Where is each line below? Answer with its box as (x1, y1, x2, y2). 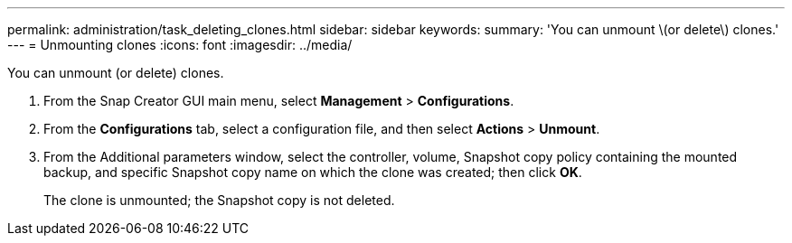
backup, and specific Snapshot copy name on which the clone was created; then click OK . (43, 164, 582, 180)
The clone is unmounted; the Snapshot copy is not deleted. (43, 192, 395, 208)
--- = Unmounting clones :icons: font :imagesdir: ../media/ (7, 37, 353, 52)
